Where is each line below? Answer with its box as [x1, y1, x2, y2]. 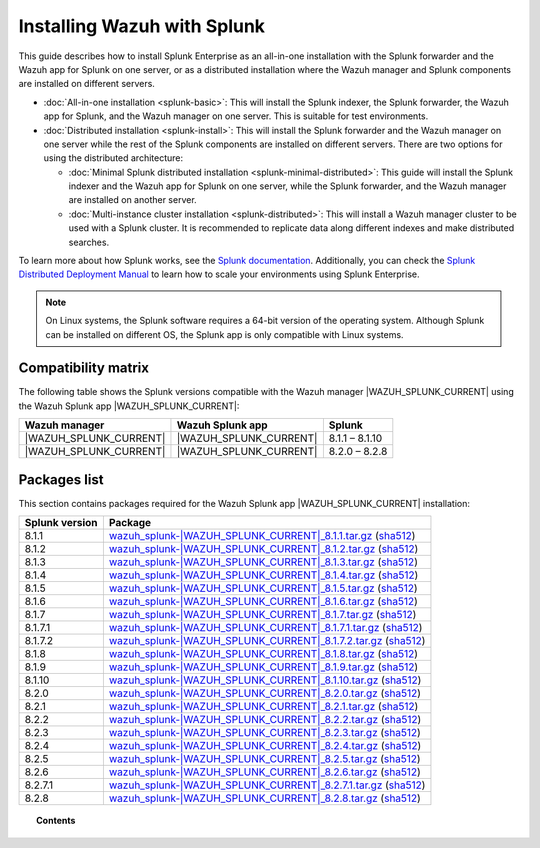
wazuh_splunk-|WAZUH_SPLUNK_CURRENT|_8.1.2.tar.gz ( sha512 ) [108, 542, 419, 556]
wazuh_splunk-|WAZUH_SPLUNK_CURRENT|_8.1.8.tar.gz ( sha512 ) [108, 647, 419, 661]
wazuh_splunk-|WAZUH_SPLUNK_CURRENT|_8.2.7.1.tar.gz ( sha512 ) [108, 778, 426, 792]
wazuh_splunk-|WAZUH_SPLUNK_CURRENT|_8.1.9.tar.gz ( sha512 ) [108, 660, 419, 674]
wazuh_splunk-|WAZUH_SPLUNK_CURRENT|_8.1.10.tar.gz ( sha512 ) [108, 673, 422, 687]
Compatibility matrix [18, 360, 150, 377]
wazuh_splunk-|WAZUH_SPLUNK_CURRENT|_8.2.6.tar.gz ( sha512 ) [108, 765, 421, 779]
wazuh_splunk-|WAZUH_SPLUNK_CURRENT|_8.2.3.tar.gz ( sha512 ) [108, 726, 422, 740]
